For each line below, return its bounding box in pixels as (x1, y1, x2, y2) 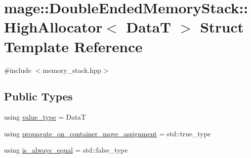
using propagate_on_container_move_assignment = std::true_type (4, 128, 211, 138)
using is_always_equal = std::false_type (4, 145, 128, 155)
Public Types (4, 89, 73, 104)
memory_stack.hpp (42, 64, 101, 75)
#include (4, 64, 32, 75)
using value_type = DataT (4, 112, 86, 122)
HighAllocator (4, 17, 103, 37)
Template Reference (4, 36, 143, 56)
